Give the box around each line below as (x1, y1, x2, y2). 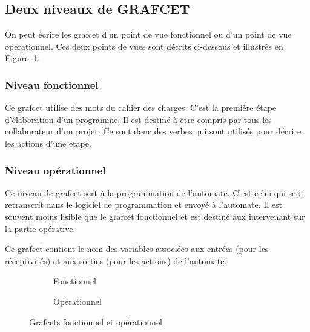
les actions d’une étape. (5, 136, 91, 149)
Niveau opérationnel (5, 162, 106, 178)
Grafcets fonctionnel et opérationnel (29, 315, 162, 328)
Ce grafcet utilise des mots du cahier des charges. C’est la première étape (5, 101, 277, 114)
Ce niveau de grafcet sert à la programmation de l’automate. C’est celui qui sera (5, 186, 303, 199)
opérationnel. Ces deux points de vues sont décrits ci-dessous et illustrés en (5, 39, 283, 52)
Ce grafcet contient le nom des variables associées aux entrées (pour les (5, 242, 269, 255)
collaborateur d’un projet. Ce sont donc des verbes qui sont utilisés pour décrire (5, 125, 302, 138)
